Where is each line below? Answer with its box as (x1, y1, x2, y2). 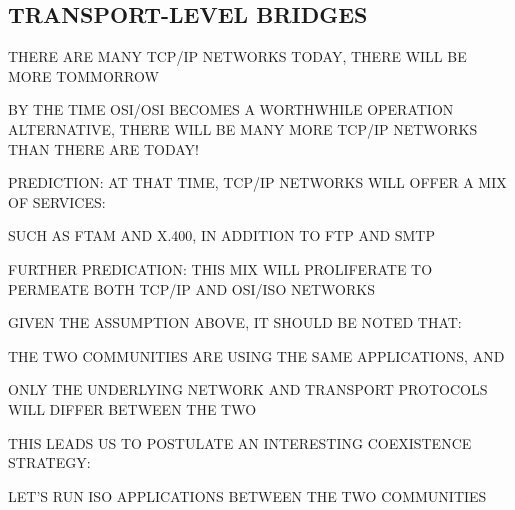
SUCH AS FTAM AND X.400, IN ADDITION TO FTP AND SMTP (8, 225, 435, 246)
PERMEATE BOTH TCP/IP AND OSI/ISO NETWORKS (8, 278, 375, 299)
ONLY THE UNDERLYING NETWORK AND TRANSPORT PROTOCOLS (8, 379, 488, 400)
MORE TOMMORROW (8, 65, 159, 86)
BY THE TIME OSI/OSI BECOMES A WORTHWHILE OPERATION (8, 99, 454, 120)
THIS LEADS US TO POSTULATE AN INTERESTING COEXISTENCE (8, 432, 472, 453)
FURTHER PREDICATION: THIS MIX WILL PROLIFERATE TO (8, 258, 433, 279)
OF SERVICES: (8, 191, 106, 212)
